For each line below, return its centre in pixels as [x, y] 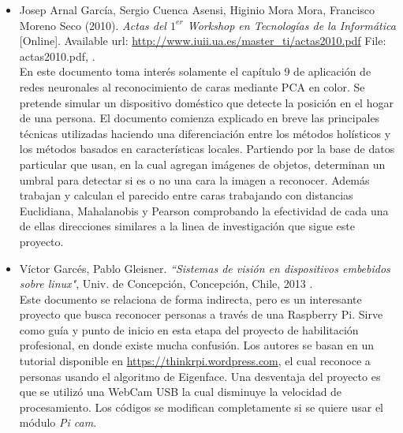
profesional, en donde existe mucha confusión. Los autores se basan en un [196, 345]
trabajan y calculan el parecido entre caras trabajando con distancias [186, 195]
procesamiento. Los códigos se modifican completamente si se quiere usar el [201, 407]
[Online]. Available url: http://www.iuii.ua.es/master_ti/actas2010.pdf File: [203, 41]
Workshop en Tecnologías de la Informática [291, 25]
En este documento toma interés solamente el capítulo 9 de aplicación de [195, 71]
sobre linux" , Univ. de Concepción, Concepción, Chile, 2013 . [166, 284]
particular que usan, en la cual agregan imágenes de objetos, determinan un [202, 164]
